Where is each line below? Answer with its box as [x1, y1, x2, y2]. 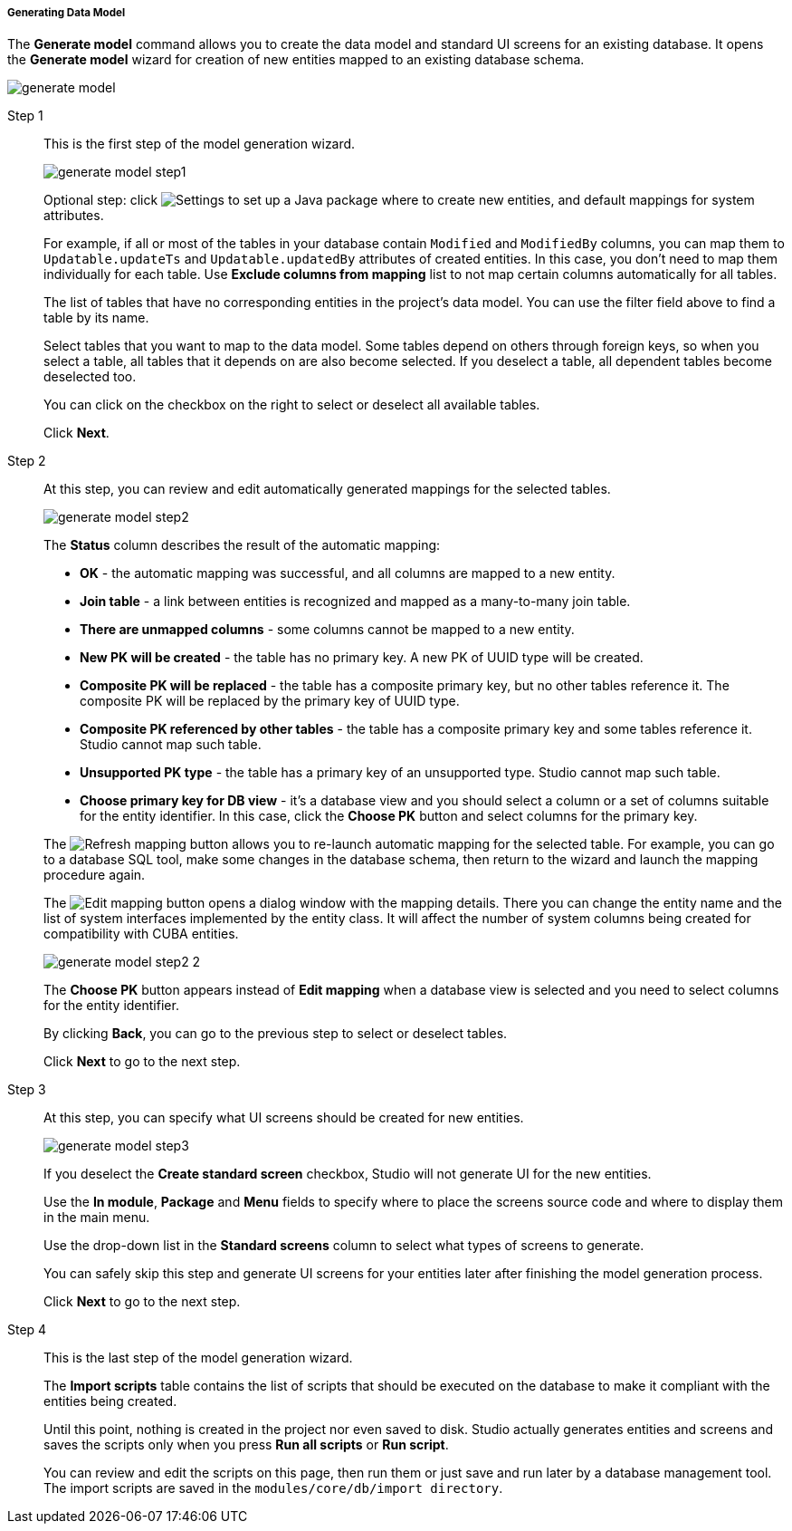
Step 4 [7, 1322, 47, 1338]
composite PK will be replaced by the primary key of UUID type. [80, 693, 460, 709]
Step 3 [7, 1082, 46, 1098]
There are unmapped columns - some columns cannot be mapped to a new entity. [80, 621, 575, 638]
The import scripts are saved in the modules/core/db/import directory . [43, 1480, 503, 1497]
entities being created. [43, 1393, 177, 1410]
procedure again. [43, 867, 146, 883]
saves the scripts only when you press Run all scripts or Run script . [43, 1437, 449, 1453]
